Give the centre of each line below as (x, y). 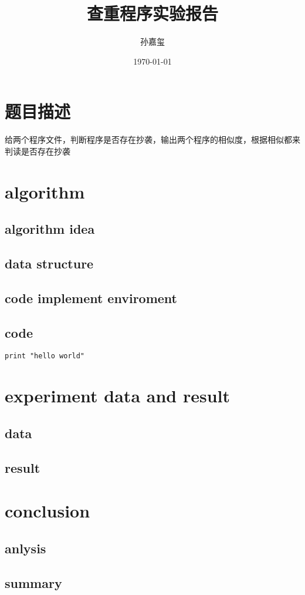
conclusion (48, 511)
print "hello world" (45, 356)
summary (33, 582)
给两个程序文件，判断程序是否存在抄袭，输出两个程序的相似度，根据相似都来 (152, 139)
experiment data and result (117, 396)
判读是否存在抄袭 (38, 151)
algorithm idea (50, 229)
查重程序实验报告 (152, 13)
